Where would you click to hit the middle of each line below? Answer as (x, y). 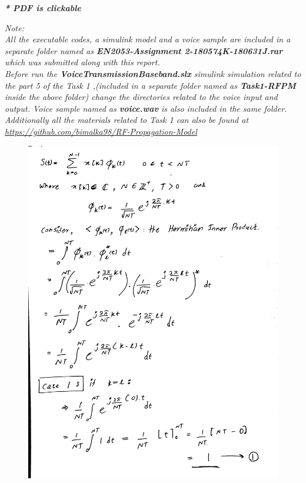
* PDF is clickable (43, 8)
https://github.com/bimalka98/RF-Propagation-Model (101, 131)
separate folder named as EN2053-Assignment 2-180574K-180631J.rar (144, 50)
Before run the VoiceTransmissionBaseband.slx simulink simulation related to (153, 73)
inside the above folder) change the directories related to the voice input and (141, 97)
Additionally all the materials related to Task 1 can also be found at (127, 120)
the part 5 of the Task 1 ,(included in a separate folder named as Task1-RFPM (150, 85)
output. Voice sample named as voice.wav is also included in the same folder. (146, 108)
